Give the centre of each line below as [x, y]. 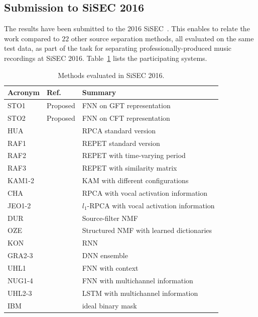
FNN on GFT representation [126, 105]
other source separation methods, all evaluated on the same [162, 38]
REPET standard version [121, 143]
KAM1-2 [21, 180]
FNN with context [110, 267]
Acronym [24, 92]
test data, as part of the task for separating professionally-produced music [118, 48]
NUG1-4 [20, 280]
